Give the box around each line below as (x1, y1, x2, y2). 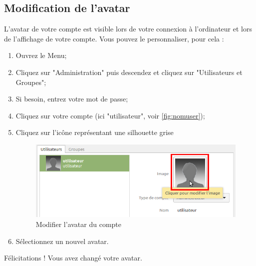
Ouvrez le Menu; (15, 50, 67, 60)
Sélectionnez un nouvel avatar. (15, 235, 109, 246)
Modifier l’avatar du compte (35, 219, 122, 229)
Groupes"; (15, 76, 46, 87)
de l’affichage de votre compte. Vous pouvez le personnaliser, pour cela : (4, 33, 224, 43)
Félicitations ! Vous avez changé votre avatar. (4, 252, 142, 263)
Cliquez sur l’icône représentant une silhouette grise (15, 127, 174, 137)
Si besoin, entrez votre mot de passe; (15, 93, 128, 104)
